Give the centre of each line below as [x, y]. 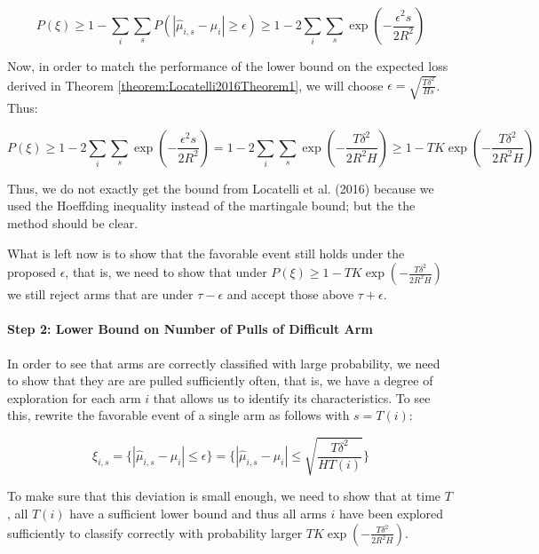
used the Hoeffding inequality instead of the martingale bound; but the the [211, 206]
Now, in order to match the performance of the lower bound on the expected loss [228, 66]
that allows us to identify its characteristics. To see [292, 397]
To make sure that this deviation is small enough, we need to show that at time [224, 496]
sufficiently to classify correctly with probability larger [155, 532]
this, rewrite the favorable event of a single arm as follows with [178, 415]
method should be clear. [73, 222]
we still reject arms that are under [100, 294]
